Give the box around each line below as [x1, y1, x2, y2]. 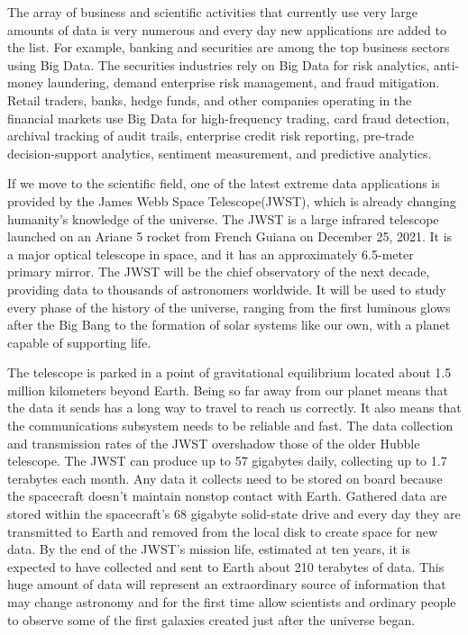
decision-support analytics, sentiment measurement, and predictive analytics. [7, 143, 432, 162]
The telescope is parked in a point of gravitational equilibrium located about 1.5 [7, 363, 452, 382]
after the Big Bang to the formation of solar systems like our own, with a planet [7, 315, 451, 334]
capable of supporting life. [7, 332, 151, 351]
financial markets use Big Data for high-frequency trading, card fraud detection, [7, 108, 450, 127]
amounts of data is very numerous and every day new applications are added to [7, 20, 446, 39]
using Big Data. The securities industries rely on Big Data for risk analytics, [7, 55, 430, 74]
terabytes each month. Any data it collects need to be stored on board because [7, 468, 443, 487]
